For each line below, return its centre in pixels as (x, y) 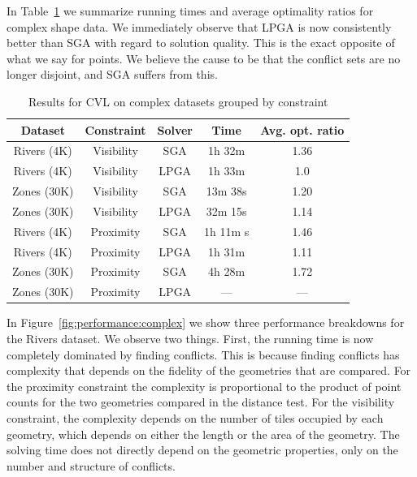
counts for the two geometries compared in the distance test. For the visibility (201, 402)
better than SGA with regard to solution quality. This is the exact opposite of (201, 43)
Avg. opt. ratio (302, 129)
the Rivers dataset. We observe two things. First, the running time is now (190, 338)
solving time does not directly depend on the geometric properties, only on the (202, 450)
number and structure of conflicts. (91, 465)
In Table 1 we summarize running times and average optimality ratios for (190, 11)
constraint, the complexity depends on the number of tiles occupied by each (195, 417)
